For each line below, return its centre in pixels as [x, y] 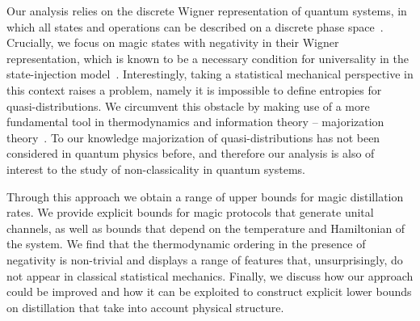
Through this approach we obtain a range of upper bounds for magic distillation [205, 196]
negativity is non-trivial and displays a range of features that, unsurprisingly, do [205, 259]
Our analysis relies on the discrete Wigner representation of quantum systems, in [207, 11]
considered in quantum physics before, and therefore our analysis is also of [191, 153]
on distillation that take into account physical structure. [145, 307]
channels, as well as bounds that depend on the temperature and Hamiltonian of [206, 228]
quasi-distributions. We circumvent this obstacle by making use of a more [188, 106]
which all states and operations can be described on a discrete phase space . [195, 26]
